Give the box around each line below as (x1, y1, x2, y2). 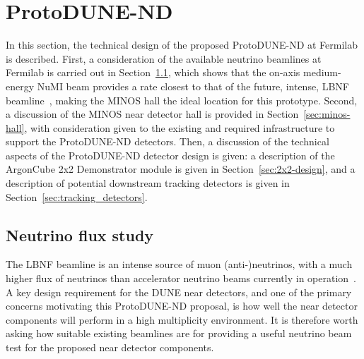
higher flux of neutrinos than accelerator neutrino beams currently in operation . (6, 271, 356, 286)
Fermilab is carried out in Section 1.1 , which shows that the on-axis (6, 65, 300, 80)
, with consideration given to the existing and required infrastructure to (24, 120, 335, 135)
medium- (303, 65, 341, 80)
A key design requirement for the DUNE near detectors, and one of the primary (6, 284, 352, 299)
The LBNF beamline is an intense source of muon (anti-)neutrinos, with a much (6, 257, 353, 272)
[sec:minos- (303, 107, 351, 121)
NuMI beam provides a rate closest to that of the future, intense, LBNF (37, 78, 349, 93)
